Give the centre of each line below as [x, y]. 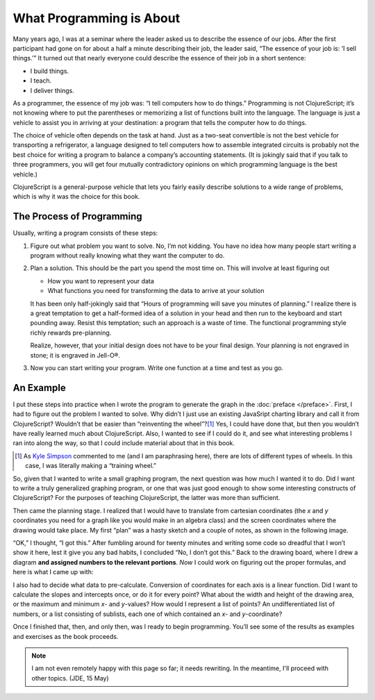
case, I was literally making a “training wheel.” [91, 466]
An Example [39, 388]
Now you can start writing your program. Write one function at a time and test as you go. [157, 368]
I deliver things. [52, 90]
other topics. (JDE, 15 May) [70, 678]
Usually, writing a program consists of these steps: [85, 233]
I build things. [50, 71]
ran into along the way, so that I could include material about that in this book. [124, 443]
